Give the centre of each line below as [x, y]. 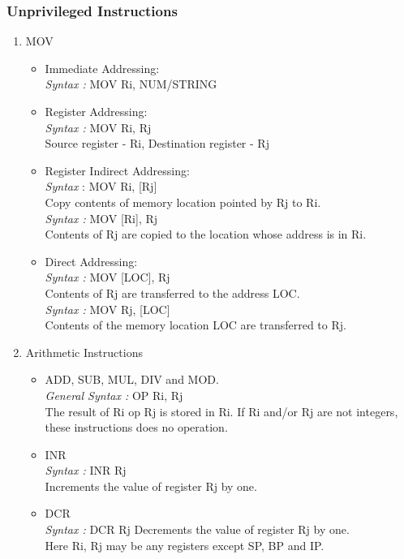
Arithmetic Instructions [84, 352]
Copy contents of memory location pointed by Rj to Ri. [183, 202]
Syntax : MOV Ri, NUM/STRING [131, 84]
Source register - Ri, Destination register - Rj [157, 143]
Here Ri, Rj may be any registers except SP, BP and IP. [185, 545]
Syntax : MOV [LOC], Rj [107, 277]
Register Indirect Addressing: [117, 170]
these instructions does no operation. [136, 427]
